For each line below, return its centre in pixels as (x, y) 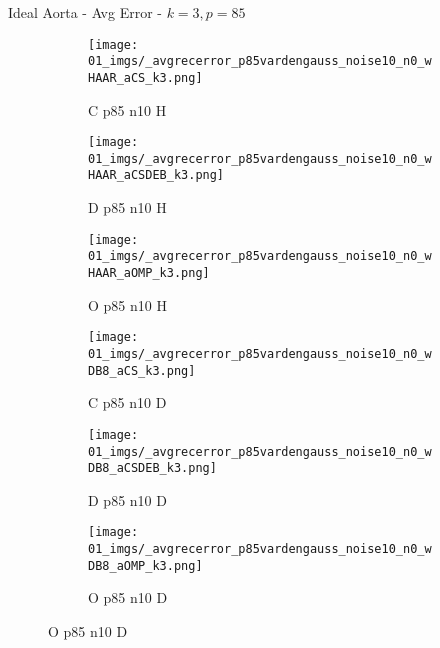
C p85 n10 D (127, 402)
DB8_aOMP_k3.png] (145, 565)
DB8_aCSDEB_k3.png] (152, 468)
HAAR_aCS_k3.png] (145, 77)
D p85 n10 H (127, 207)
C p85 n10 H (127, 109)
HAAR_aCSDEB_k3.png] (156, 175)
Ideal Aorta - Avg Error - (85, 12)
